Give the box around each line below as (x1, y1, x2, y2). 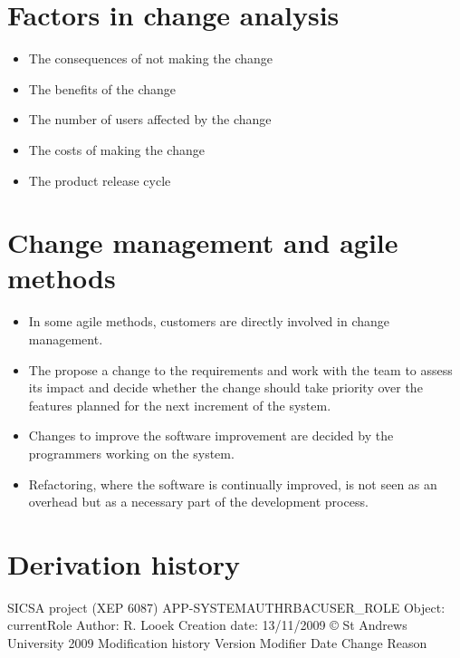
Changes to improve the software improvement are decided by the (28, 426, 394, 445)
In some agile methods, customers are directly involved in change (28, 312, 390, 331)
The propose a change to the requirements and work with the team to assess (28, 360, 453, 379)
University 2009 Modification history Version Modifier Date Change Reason (7, 634, 427, 653)
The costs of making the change (28, 140, 205, 159)
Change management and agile (7, 224, 398, 261)
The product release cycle (28, 170, 171, 189)
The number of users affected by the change (28, 110, 272, 129)
